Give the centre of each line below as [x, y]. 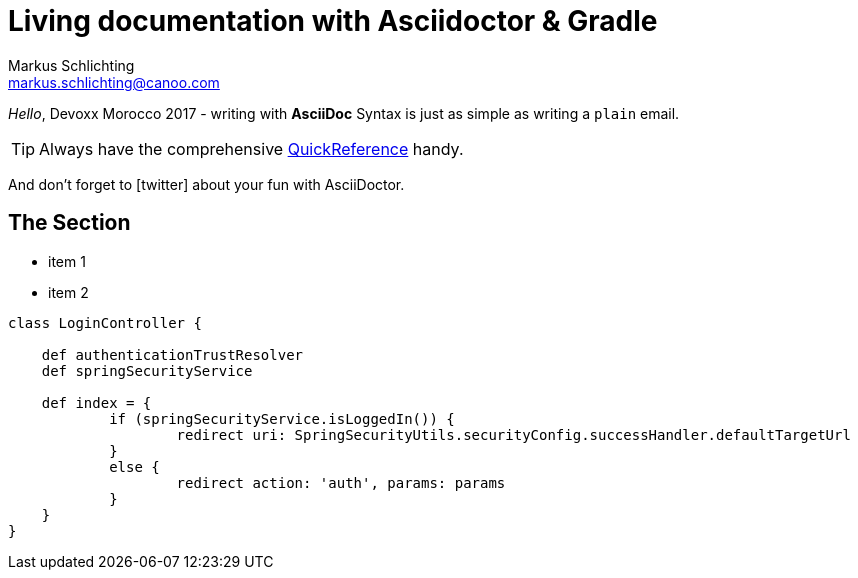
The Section [69, 223]
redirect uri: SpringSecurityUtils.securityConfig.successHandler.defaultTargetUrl [513, 434]
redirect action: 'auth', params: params [341, 482]
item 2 [68, 292]
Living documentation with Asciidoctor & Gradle [333, 21]
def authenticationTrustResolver [172, 354]
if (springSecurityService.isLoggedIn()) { [282, 418]
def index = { [96, 402]
